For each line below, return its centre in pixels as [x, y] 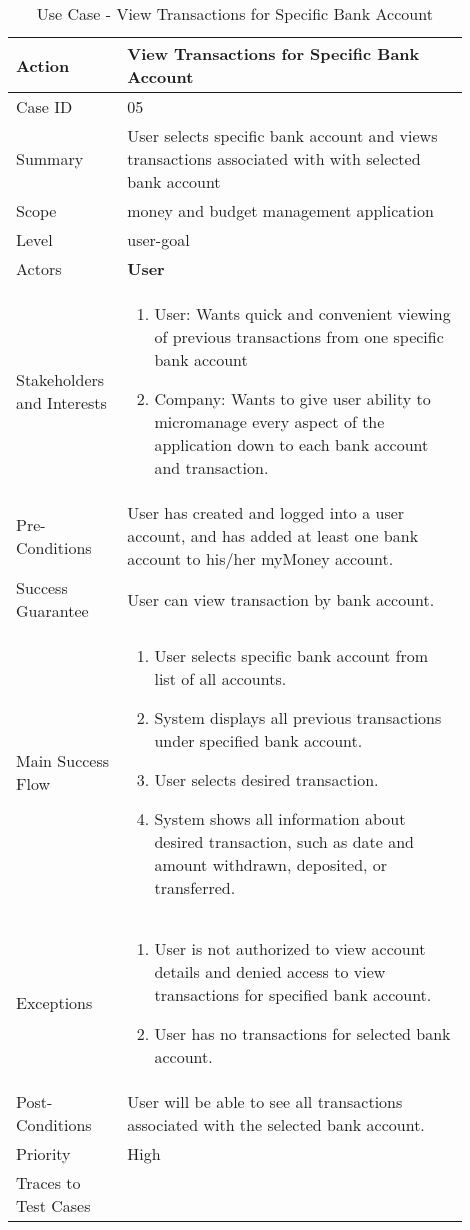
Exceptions [54, 1002]
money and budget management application [280, 210]
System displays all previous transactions [298, 717]
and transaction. [211, 467]
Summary [50, 158]
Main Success [63, 760]
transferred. [195, 887]
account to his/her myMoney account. [260, 558]
